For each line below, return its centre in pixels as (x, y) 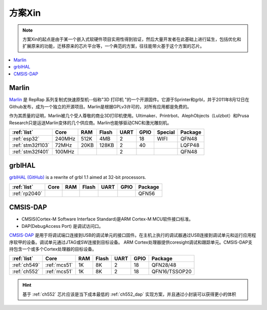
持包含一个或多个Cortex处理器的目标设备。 (53, 249)
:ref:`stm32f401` (31, 152)
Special (166, 132)
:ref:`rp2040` (27, 193)
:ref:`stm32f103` (31, 145)
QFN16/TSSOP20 (172, 271)
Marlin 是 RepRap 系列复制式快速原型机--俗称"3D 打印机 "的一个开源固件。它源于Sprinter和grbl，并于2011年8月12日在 (129, 100)
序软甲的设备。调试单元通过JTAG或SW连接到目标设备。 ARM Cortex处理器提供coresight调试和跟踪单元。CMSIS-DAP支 (131, 242)
